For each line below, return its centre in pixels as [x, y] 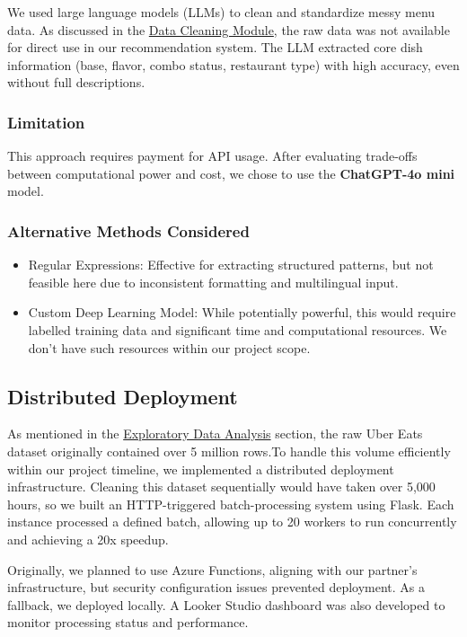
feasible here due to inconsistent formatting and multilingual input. [213, 282]
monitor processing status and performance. [128, 622]
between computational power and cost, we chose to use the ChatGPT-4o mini [231, 173]
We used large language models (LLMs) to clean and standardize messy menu [221, 12]
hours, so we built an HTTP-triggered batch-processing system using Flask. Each [231, 504]
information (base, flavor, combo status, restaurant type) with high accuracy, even [233, 64]
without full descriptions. [76, 82]
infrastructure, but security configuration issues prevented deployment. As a [216, 587]
